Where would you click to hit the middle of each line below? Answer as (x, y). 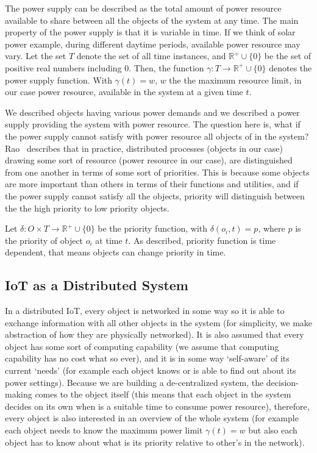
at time (109, 240)
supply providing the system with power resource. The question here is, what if (153, 124)
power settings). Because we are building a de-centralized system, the (134, 382)
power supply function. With (59, 80)
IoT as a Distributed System (97, 285)
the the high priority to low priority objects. (87, 208)
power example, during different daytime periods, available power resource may (153, 44)
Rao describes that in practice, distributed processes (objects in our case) (144, 148)
